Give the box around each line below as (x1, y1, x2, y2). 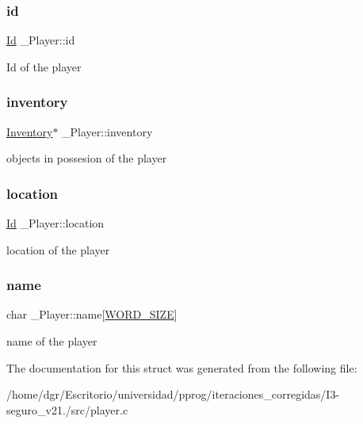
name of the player (6, 333, 97, 350)
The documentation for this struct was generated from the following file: (6, 359, 357, 376)
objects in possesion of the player (6, 150, 167, 166)
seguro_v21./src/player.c (6, 401, 128, 418)
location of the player (6, 241, 110, 258)
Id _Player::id (6, 32, 75, 48)
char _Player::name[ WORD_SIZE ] (6, 306, 178, 323)
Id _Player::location (6, 215, 105, 231)
